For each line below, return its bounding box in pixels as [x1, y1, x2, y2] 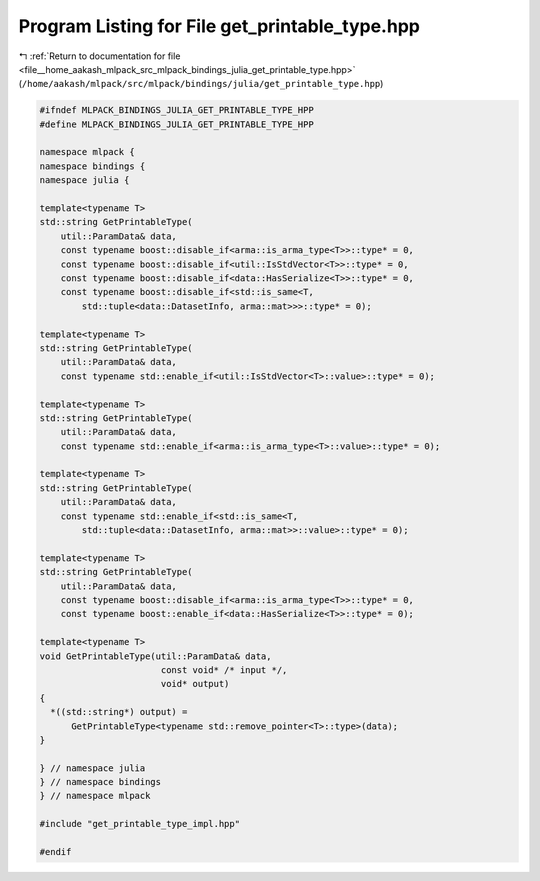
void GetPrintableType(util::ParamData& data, [39, 650, 272, 662]
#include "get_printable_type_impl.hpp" [39, 818, 240, 830]
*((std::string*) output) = [50, 706, 188, 718]
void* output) [160, 678, 230, 690]
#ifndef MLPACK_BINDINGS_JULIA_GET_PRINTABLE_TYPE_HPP [39, 105, 314, 116]
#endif [39, 846, 72, 858]
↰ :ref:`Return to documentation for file [18, 50, 181, 62]
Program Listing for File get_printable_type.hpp [18, 15, 420, 37]
